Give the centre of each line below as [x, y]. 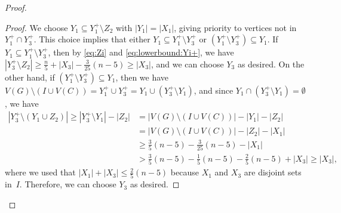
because [185, 172]
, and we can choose [187, 64]
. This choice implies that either [92, 39]
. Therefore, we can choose [68, 184]
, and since [213, 90]
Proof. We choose [36, 27]
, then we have [142, 77]
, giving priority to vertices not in [235, 27]
